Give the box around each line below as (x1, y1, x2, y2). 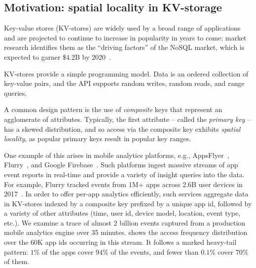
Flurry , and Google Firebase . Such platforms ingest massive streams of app (4, 159, 238, 170)
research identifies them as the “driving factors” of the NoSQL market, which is (4, 42, 245, 52)
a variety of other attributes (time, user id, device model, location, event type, (4, 208, 241, 218)
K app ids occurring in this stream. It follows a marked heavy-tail (37, 237, 237, 247)
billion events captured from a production (119, 217, 246, 228)
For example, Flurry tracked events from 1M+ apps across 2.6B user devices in (4, 179, 243, 189)
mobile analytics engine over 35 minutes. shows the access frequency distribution (4, 227, 248, 237)
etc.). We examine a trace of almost (4, 217, 111, 228)
